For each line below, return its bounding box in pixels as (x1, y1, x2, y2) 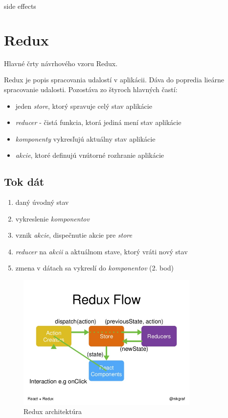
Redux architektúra (23, 406, 82, 417)
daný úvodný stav (15, 197, 69, 207)
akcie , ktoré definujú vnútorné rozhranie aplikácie (15, 150, 164, 160)
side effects (4, 1, 36, 11)
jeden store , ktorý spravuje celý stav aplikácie (15, 100, 152, 111)
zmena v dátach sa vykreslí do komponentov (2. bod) (15, 263, 174, 273)
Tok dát (4, 174, 45, 189)
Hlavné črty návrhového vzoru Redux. (4, 58, 118, 68)
